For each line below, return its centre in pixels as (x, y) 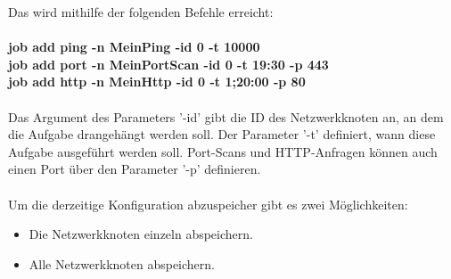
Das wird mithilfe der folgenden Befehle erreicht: (141, 12)
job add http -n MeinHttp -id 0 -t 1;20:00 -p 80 (157, 82)
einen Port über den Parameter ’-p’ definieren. (135, 169)
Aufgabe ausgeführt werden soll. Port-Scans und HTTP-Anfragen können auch (223, 151)
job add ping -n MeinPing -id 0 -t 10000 (134, 47)
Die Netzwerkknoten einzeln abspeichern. (141, 234)
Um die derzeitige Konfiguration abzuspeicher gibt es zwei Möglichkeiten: (208, 204)
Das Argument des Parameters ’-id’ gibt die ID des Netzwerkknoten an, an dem (226, 116)
